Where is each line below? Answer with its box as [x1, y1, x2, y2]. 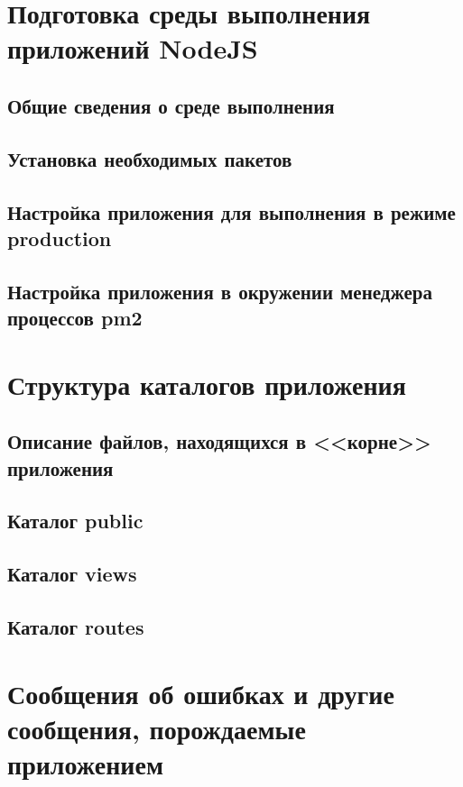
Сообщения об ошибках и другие [7, 674, 394, 711]
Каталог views [7, 560, 137, 588]
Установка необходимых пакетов [7, 144, 292, 172]
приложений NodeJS [7, 30, 258, 67]
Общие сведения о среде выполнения [7, 91, 335, 119]
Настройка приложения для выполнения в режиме [7, 197, 456, 225]
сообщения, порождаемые [7, 709, 306, 746]
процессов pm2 [7, 304, 143, 332]
